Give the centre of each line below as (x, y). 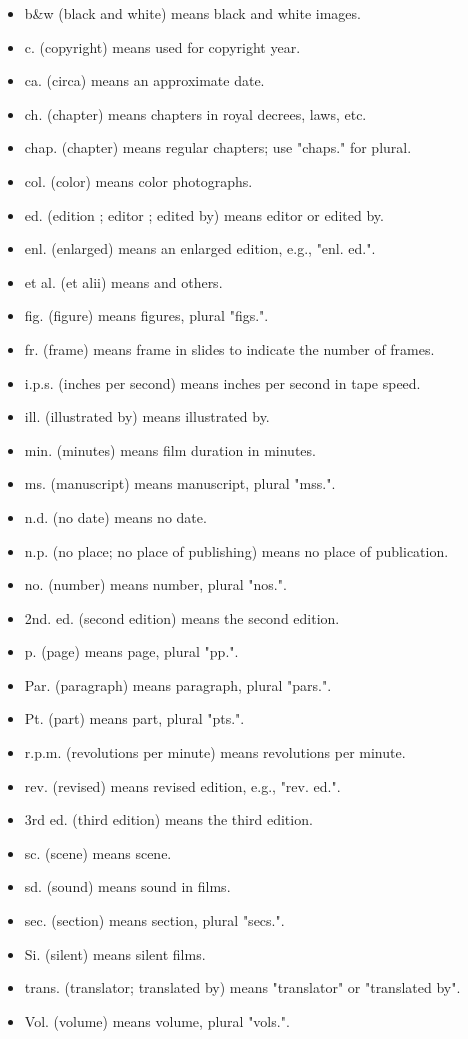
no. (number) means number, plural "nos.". (155, 584)
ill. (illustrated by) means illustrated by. (147, 416)
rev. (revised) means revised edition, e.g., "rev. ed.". (182, 785)
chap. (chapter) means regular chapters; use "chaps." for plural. (218, 147)
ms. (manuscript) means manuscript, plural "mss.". (180, 483)
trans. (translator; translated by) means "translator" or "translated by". (242, 987)
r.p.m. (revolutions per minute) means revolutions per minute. (215, 752)
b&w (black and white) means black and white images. (192, 13)
